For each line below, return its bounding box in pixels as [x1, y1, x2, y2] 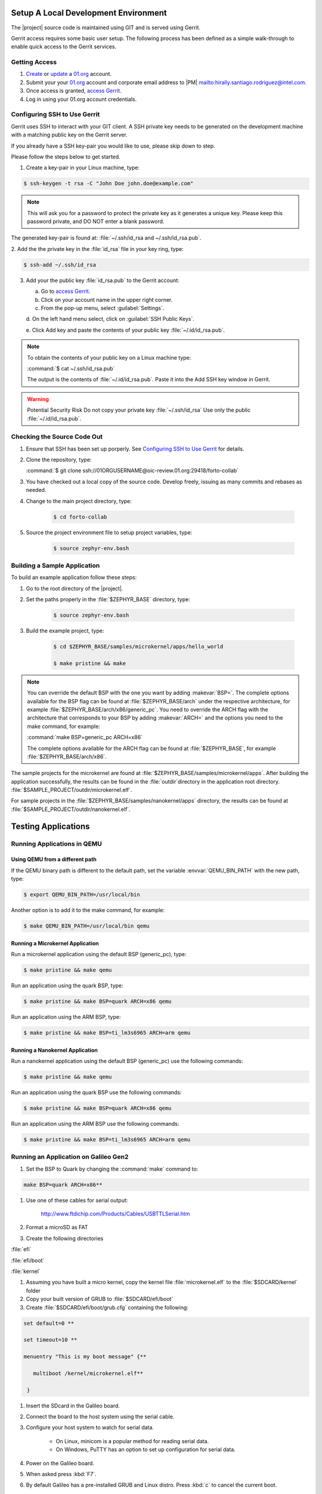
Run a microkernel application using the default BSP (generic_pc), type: [11, 951, 187, 958]
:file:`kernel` [11, 1268, 41, 1275]
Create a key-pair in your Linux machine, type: [26, 164, 140, 172]
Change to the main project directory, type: [26, 497, 132, 504]
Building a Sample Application [11, 561, 100, 570]
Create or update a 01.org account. [26, 71, 112, 78]
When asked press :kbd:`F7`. [26, 1471, 97, 1478]
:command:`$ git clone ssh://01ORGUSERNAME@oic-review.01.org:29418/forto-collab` [26, 467, 239, 474]
